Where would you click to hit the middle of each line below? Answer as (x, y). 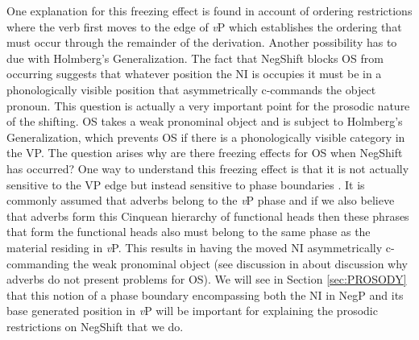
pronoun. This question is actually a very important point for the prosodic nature (208, 105)
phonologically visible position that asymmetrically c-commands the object (191, 89)
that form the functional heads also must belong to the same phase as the (189, 232)
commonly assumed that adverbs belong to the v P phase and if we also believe (201, 200)
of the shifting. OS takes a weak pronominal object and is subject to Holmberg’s (205, 121)
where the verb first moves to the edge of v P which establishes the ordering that (204, 26)
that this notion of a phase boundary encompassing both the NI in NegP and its (205, 294)
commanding (38, 263)
